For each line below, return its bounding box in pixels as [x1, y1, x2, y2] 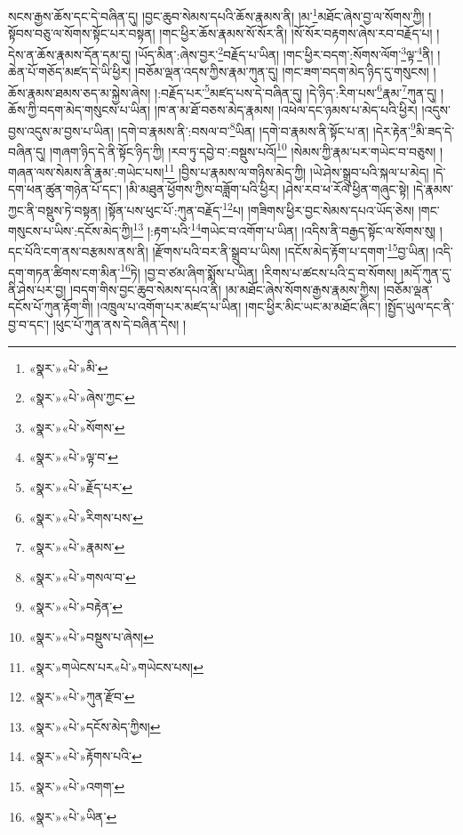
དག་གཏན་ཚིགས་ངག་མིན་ [8, 263, 121, 281]
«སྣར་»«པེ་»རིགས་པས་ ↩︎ [28, 507, 144, 526]
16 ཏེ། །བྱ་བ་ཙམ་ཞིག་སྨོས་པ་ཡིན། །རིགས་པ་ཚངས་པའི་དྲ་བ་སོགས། [120, 260, 397, 281]
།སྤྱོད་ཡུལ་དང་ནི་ [384, 297, 454, 316]
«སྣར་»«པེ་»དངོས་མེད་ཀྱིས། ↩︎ [28, 717, 161, 735]
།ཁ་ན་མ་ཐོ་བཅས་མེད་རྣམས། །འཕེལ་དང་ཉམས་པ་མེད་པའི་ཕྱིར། [154, 100, 418, 118]
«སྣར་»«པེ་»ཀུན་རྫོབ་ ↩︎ [28, 687, 135, 706]
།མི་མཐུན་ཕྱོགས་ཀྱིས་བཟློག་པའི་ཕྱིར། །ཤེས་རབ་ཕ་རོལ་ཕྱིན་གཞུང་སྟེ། [125, 180, 410, 199]
